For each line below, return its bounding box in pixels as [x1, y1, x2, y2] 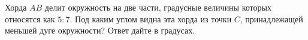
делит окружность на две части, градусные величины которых [44, 1, 271, 13]
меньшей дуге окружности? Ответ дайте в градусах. [5, 24, 195, 36]
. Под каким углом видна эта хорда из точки [70, 12, 232, 25]
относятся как [5, 12, 55, 25]
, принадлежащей [240, 12, 303, 25]
